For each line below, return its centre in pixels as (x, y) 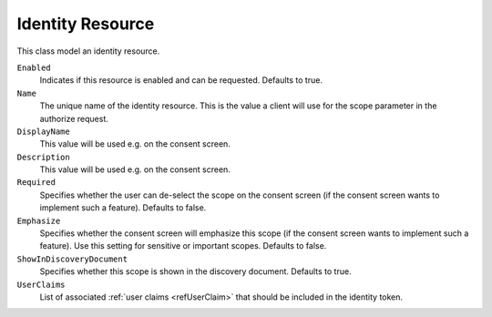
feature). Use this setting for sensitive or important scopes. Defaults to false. (183, 246)
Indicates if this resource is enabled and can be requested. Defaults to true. (181, 80)
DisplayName (43, 131)
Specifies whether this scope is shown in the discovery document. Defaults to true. (195, 271)
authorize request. (74, 118)
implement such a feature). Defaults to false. (123, 208)
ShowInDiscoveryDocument (72, 259)
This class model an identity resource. (88, 51)
